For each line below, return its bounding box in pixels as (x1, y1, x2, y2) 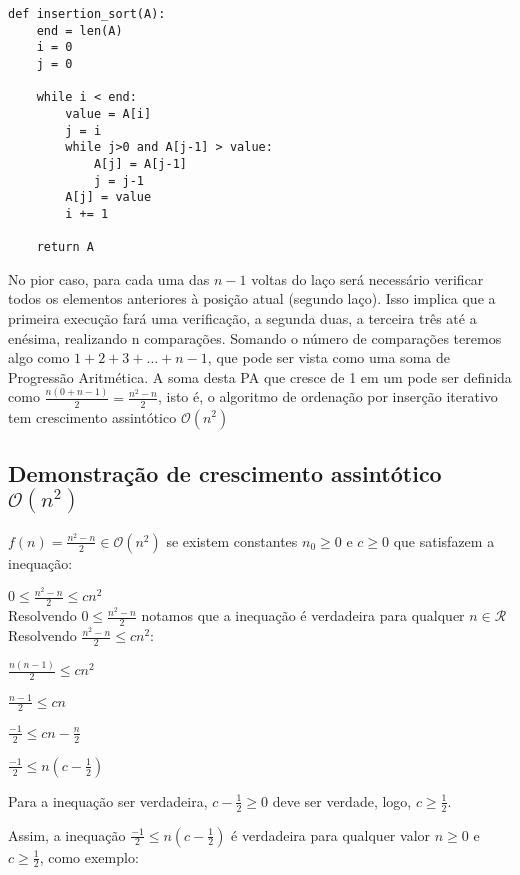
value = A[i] (65, 106, 152, 121)
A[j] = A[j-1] (93, 156, 187, 171)
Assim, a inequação (8, 824, 126, 845)
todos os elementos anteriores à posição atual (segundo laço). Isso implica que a (8, 288, 496, 309)
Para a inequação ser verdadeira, (8, 790, 208, 811)
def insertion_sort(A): (8, 7, 166, 21)
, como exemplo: (39, 846, 139, 867)
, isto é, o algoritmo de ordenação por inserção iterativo (157, 386, 498, 407)
